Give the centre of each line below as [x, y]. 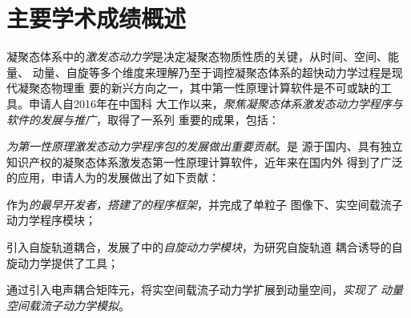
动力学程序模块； [51, 220]
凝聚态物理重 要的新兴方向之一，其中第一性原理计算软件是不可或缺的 [199, 88]
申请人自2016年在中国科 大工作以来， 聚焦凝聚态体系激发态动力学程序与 [216, 103]
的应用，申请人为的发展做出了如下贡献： [113, 177]
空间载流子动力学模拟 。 [68, 305]
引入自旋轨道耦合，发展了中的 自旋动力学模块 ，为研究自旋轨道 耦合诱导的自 [205, 247]
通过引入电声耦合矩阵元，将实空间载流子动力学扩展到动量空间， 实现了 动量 [205, 290]
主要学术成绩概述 [97, 18]
